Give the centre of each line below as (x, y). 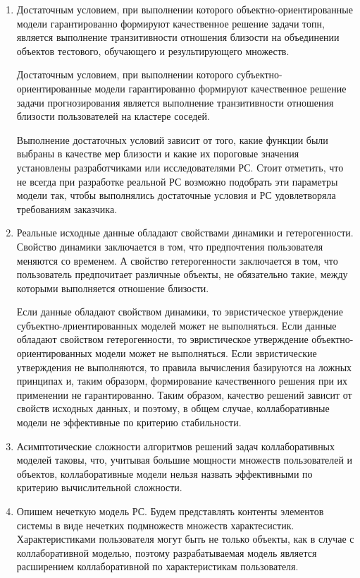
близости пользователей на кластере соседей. (113, 116)
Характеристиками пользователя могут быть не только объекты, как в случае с (185, 539)
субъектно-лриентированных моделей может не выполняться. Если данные (176, 325)
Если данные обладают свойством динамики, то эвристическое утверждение (180, 312)
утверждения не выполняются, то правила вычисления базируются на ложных (184, 367)
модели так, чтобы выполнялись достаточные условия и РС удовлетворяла (176, 195)
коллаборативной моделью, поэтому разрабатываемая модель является (167, 552)
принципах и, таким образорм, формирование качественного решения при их (182, 381)
